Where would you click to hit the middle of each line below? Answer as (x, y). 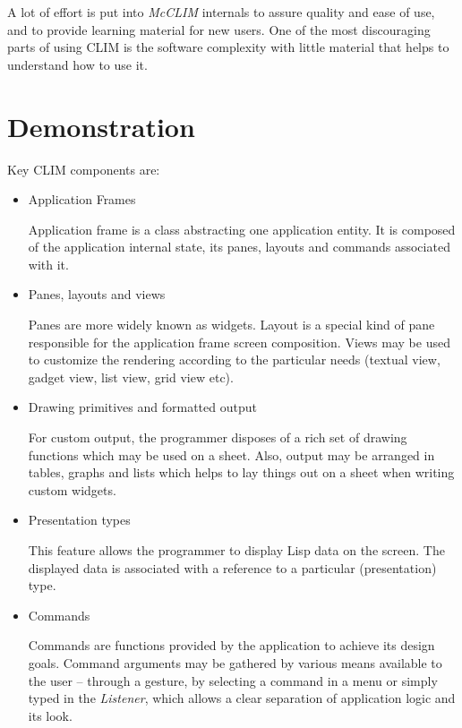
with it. (48, 264)
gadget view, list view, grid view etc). (131, 377)
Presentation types (79, 520)
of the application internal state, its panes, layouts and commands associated (239, 247)
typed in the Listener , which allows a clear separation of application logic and (242, 698)
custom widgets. (72, 489)
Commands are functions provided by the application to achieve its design (231, 645)
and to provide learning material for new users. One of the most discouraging (219, 29)
